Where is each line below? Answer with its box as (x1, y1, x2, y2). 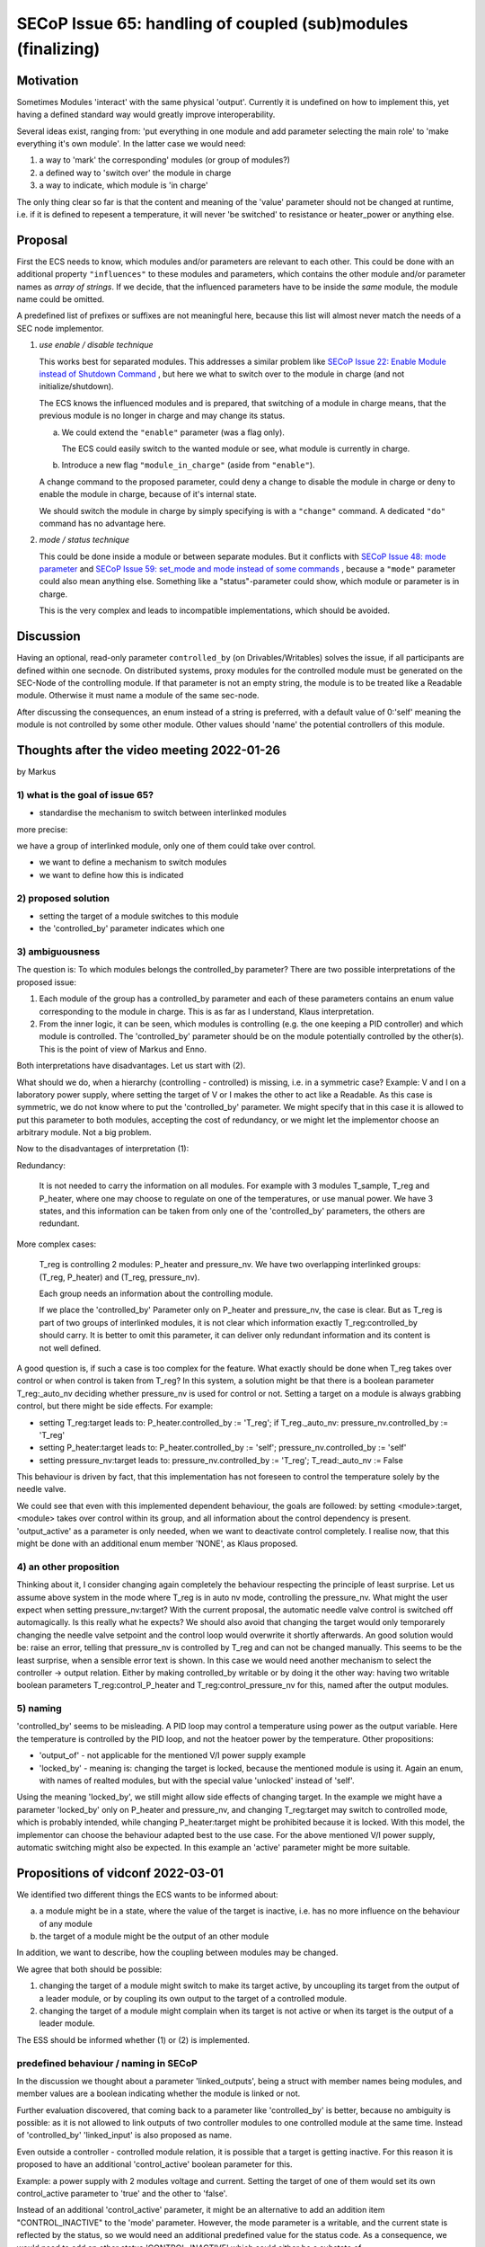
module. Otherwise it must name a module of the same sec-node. (16, 690, 260, 701)
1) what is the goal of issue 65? (16, 788, 154, 801)
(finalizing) (16, 39, 101, 58)
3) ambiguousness (16, 946, 101, 958)
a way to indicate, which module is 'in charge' (39, 180, 208, 191)
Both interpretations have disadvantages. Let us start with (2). (16, 1061, 246, 1071)
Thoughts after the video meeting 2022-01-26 (16, 742, 281, 758)
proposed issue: (16, 976, 76, 988)
